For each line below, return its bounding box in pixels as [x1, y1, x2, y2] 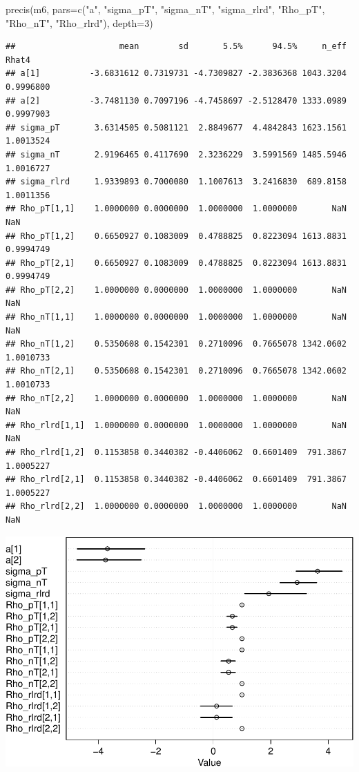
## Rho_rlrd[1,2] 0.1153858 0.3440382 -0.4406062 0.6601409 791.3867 [6, 447, 347, 457]
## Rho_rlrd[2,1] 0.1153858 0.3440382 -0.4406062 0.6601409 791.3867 [6, 474, 347, 485]
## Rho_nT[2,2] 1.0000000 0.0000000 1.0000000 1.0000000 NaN [6, 393, 347, 403]
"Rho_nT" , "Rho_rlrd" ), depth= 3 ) [6, 15, 153, 30]
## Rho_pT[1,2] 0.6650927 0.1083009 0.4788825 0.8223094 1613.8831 [6, 231, 347, 241]
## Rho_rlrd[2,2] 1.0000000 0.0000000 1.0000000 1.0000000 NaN [6, 501, 347, 512]
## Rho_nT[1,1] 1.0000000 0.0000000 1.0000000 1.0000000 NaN [6, 312, 347, 322]
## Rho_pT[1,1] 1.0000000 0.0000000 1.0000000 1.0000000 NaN [6, 204, 347, 214]
